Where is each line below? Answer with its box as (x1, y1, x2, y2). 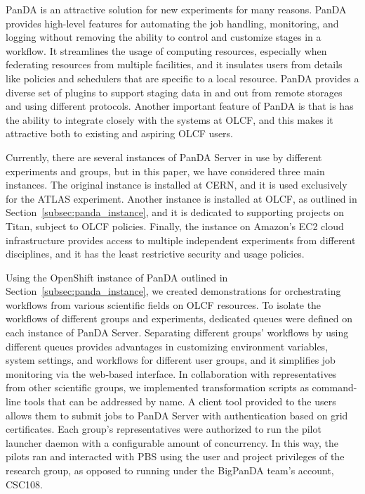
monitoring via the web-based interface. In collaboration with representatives (6, 366, 337, 381)
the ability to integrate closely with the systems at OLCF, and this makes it (6, 112, 333, 127)
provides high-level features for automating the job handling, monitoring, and (6, 15, 339, 30)
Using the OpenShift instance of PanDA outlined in (6, 270, 228, 284)
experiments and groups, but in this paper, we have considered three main (6, 163, 325, 178)
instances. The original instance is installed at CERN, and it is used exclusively (6, 177, 347, 192)
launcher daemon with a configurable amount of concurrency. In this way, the (6, 435, 338, 450)
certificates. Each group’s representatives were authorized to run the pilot (6, 422, 321, 436)
